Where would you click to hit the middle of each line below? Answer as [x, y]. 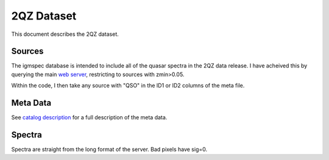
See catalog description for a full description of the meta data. [89, 117]
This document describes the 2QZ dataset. [65, 34]
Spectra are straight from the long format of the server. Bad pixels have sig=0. [109, 150]
